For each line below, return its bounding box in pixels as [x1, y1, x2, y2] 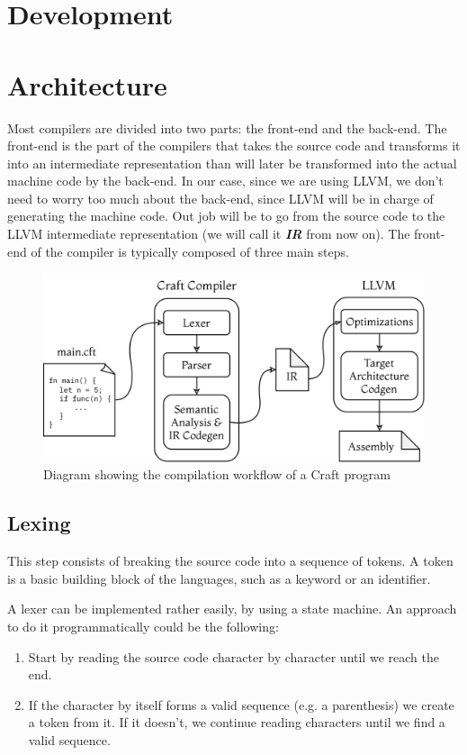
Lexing [7, 509, 71, 537]
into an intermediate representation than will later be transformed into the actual [7, 153, 457, 172]
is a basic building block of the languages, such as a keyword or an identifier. [7, 569, 431, 587]
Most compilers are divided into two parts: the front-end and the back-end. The [7, 118, 447, 137]
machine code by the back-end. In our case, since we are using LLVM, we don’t [7, 171, 444, 190]
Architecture [7, 66, 167, 103]
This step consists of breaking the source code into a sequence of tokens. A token [7, 551, 454, 570]
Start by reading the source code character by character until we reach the [28, 647, 439, 666]
